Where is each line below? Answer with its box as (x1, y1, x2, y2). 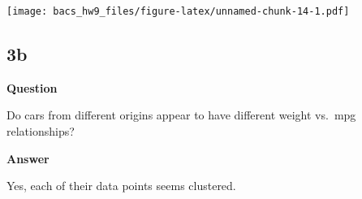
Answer (6, 149, 50, 167)
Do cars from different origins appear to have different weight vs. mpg (6, 106, 356, 123)
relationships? (6, 123, 75, 140)
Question (6, 79, 58, 96)
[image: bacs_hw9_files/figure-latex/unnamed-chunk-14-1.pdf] (6, 6, 350, 17)
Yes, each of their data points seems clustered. (6, 177, 236, 194)
